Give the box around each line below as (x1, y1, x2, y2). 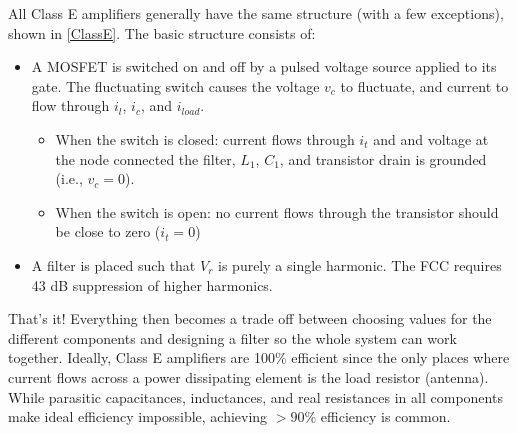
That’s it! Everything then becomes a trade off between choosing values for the (8, 308, 492, 329)
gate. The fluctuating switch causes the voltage (31, 75, 320, 96)
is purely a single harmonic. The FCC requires (218, 254, 502, 275)
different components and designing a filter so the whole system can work (8, 327, 457, 348)
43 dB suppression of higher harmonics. (31, 274, 273, 295)
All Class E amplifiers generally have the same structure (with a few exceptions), (8, 3, 504, 23)
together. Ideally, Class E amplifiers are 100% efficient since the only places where (8, 347, 510, 368)
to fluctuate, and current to (340, 75, 509, 96)
